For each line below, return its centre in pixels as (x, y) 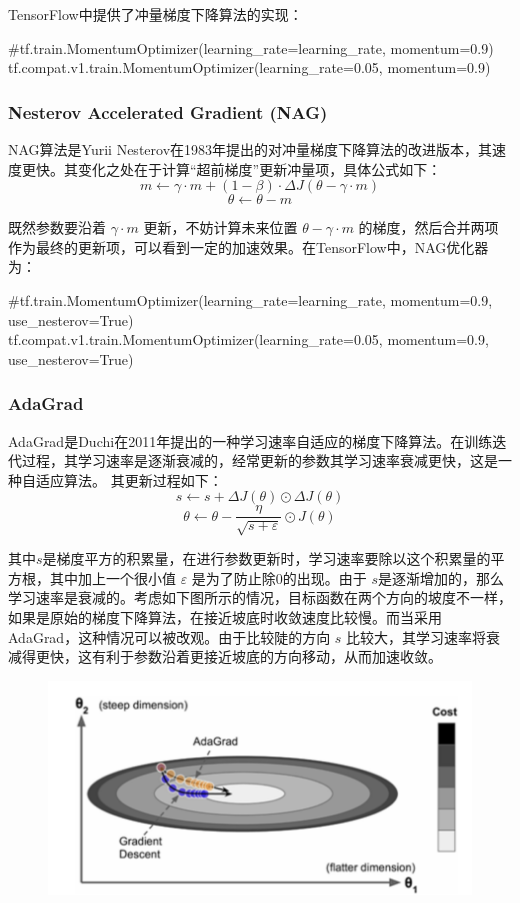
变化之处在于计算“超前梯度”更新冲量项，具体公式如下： (259, 168)
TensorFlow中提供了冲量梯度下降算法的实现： (155, 14)
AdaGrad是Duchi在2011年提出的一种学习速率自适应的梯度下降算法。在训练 (250, 440)
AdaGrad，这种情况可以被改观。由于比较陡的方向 (169, 636)
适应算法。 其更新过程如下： (129, 479)
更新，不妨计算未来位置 (220, 227)
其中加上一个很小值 (112, 577)
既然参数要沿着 (57, 227)
